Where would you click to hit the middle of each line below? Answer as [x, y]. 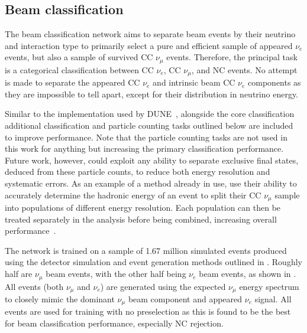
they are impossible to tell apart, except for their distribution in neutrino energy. [152, 94]
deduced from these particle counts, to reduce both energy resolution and [138, 172]
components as [274, 82]
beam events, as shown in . [248, 274]
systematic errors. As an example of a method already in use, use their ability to [151, 183]
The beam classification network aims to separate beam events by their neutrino [150, 34]
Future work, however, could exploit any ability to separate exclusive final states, [152, 160]
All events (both [34, 286]
